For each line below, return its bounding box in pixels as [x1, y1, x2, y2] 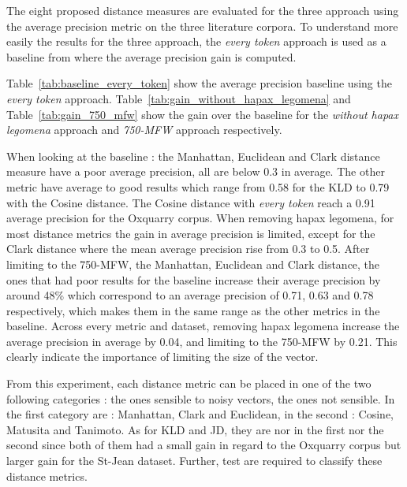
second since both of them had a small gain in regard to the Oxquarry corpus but [6, 437, 401, 453]
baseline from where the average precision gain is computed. [6, 48, 297, 65]
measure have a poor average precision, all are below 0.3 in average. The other [6, 163, 385, 180]
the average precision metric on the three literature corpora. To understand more [6, 17, 398, 34]
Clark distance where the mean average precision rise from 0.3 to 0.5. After [6, 240, 370, 257]
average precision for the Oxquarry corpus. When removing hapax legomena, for [6, 210, 394, 226]
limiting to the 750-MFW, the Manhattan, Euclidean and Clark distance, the [6, 255, 380, 272]
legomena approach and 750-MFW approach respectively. [6, 121, 282, 138]
